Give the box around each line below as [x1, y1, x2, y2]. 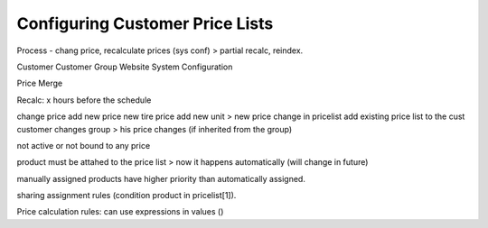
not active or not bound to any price [16, 140, 151, 150]
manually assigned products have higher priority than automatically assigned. [16, 173, 306, 184]
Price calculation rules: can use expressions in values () [16, 206, 224, 217]
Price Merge [16, 78, 63, 89]
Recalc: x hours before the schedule [16, 95, 152, 105]
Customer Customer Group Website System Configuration [16, 61, 233, 72]
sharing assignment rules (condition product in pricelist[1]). [16, 190, 237, 201]
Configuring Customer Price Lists [16, 14, 274, 33]
